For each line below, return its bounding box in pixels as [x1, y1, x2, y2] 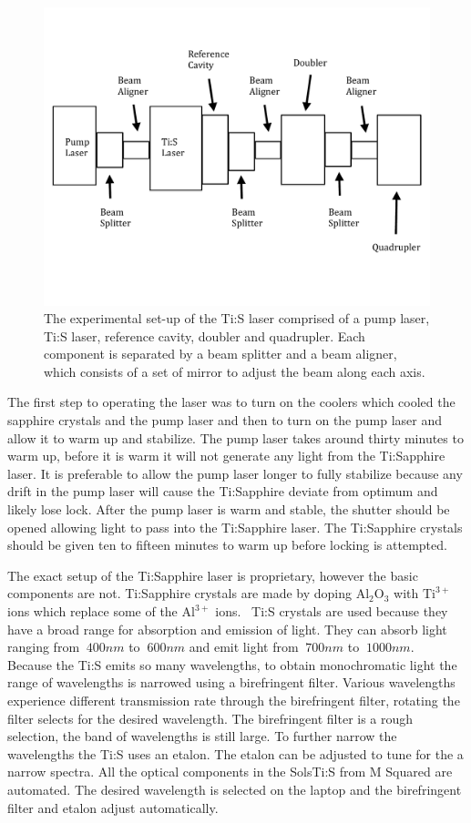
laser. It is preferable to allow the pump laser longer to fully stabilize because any [7, 463, 463, 483]
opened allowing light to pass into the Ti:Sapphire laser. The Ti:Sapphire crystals [7, 517, 463, 536]
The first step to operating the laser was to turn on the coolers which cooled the [7, 392, 456, 411]
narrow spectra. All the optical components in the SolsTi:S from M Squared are [7, 762, 453, 781]
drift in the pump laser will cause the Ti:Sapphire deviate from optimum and [7, 482, 438, 501]
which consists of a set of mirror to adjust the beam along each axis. [44, 361, 425, 381]
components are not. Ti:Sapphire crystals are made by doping [7, 584, 353, 603]
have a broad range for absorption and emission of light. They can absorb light [7, 619, 447, 638]
